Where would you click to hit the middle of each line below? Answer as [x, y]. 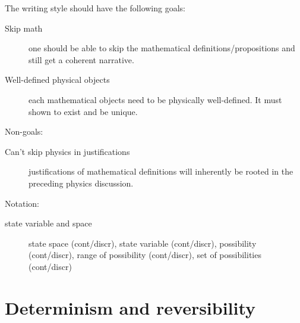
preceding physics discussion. [81, 183]
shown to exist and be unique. [83, 111]
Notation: [22, 203]
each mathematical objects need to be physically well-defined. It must [155, 99]
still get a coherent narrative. [81, 59]
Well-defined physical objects [57, 80]
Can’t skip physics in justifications [67, 151]
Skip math [24, 28]
